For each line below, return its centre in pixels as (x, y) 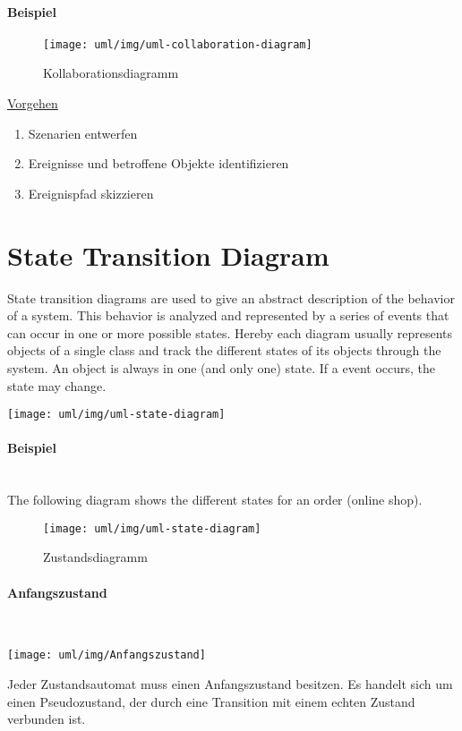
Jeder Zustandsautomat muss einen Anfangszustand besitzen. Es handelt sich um (230, 684)
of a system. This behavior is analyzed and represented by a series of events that (228, 315)
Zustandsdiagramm (95, 557)
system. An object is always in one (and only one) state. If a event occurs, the (222, 367)
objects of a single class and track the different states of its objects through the (224, 350)
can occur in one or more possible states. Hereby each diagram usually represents (230, 332)
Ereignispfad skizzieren (91, 193)
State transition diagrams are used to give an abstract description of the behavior (231, 297)
